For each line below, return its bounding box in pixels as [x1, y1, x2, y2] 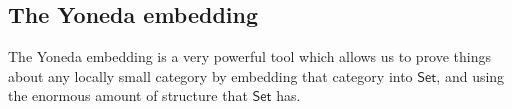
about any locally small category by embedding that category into [8, 65, 413, 86]
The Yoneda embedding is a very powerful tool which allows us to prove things [8, 46, 492, 67]
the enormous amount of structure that [8, 85, 248, 106]
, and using [436, 65, 505, 86]
